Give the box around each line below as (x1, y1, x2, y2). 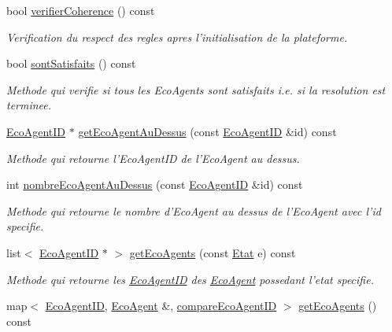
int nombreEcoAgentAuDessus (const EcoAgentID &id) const (6, 176, 303, 193)
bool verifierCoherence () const (6, 2, 155, 18)
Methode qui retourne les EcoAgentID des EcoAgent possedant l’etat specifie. (6, 271, 374, 287)
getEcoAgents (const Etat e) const (129, 244, 296, 260)
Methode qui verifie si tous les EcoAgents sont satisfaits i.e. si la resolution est (6, 81, 386, 98)
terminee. (6, 97, 52, 113)
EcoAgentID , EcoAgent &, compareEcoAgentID (45, 297, 277, 314)
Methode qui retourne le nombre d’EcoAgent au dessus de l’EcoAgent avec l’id (6, 202, 381, 219)
